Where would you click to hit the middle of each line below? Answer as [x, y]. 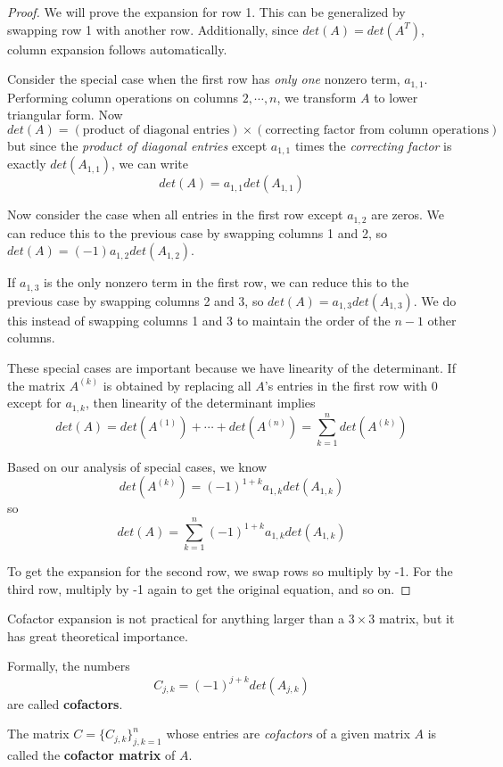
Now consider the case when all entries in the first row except [175, 214]
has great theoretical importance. [98, 635]
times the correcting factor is [373, 145]
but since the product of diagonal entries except [137, 145]
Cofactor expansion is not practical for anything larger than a [176, 619]
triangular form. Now [65, 115]
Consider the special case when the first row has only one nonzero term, [204, 79]
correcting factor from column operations [377, 130]
